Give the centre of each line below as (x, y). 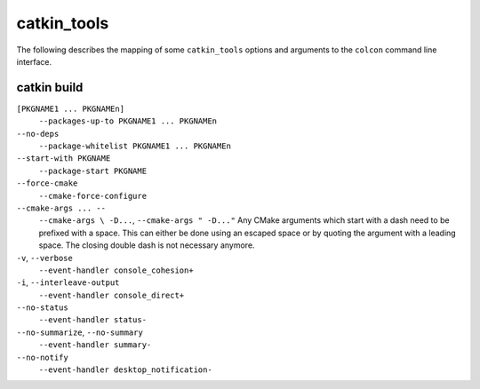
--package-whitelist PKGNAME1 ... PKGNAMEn (135, 146)
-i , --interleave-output (68, 282)
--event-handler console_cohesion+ (116, 270)
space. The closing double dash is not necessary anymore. (147, 245)
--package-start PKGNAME (92, 171)
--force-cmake (47, 183)
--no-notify (42, 357)
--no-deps (38, 134)
